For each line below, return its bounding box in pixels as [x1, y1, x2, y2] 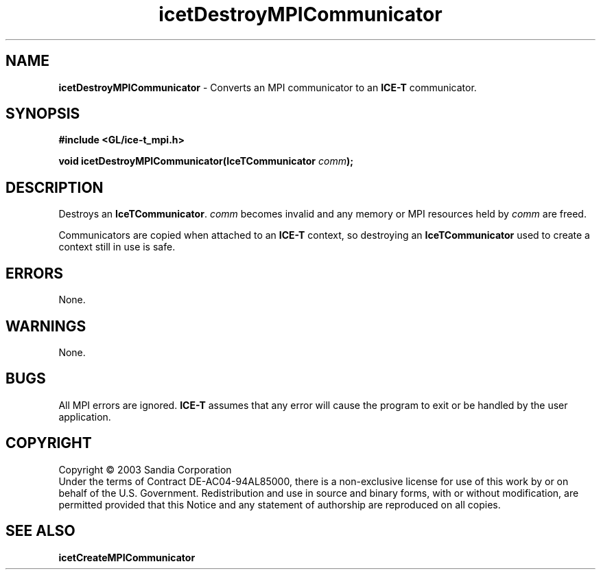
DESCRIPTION [5, 178, 104, 196]
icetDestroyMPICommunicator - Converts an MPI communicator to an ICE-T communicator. [58, 81, 477, 93]
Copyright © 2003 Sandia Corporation [58, 463, 232, 476]
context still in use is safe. [58, 241, 176, 253]
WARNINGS [5, 317, 86, 335]
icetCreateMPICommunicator [58, 551, 196, 563]
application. [58, 410, 111, 423]
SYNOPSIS [5, 105, 80, 123]
